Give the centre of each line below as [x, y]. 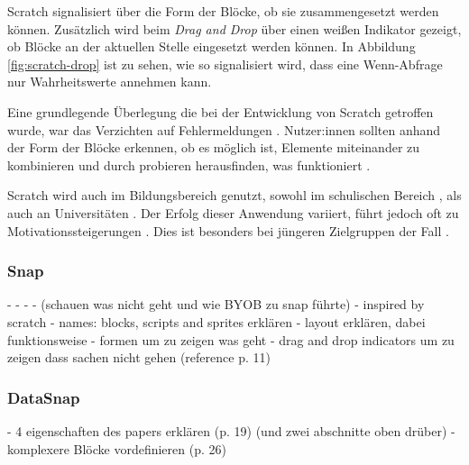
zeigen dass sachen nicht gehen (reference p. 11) [139, 357]
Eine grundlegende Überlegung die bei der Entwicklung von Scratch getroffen [221, 111]
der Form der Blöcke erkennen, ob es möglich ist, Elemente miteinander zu [214, 147]
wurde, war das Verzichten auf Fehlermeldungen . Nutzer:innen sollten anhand [224, 129]
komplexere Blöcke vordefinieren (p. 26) [117, 448]
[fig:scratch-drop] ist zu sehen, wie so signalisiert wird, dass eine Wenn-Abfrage [225, 64]
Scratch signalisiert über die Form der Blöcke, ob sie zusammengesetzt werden [223, 11]
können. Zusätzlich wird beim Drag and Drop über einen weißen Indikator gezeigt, [234, 28]
